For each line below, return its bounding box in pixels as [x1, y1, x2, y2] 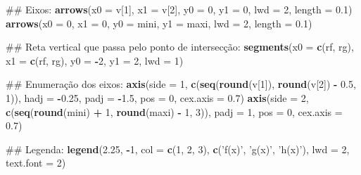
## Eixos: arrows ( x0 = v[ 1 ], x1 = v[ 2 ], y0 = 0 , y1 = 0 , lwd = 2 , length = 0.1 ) [6, 2, 353, 16]
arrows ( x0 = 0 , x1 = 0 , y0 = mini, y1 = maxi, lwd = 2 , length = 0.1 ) [6, 15, 312, 30]
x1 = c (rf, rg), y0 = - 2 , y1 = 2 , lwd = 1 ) [6, 53, 184, 67]
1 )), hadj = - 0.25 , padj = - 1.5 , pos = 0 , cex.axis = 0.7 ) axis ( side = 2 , [6, 90, 309, 105]
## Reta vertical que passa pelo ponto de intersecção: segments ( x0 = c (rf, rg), [6, 39, 354, 54]
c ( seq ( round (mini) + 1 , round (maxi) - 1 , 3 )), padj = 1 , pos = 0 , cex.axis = [6, 104, 343, 119]
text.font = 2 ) [6, 155, 66, 170]
